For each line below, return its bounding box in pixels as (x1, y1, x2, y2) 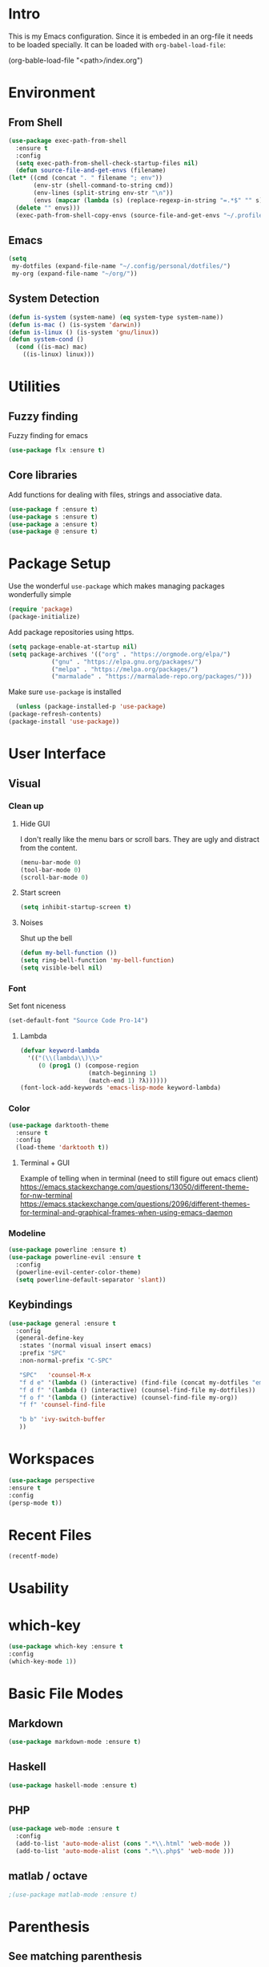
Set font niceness (8, 1001, 66, 1011)
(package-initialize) (8, 613, 81, 621)
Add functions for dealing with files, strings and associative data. (8, 490, 223, 499)
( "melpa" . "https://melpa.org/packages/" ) (50, 665, 199, 673)
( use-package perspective (8, 1476, 94, 1485)
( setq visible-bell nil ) (19, 964, 103, 972)
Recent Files (8, 1526, 92, 1544)
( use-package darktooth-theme (8, 1121, 110, 1129)
